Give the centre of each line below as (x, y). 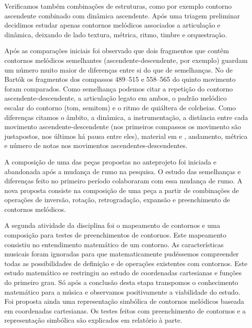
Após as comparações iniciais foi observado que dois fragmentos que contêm (117, 51)
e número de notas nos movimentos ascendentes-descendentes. (96, 145)
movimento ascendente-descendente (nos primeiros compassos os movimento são (123, 127)
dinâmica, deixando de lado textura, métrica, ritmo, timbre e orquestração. (116, 34)
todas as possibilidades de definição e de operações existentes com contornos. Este (126, 263)
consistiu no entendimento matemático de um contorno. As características (114, 244)
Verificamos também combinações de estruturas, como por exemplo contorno (118, 6)
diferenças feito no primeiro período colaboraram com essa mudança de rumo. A (123, 181)
